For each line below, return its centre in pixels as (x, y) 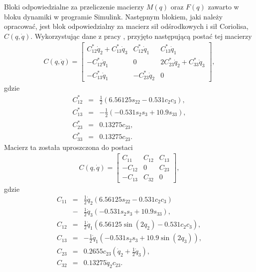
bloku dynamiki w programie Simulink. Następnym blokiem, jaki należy (113, 16)
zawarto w (223, 6)
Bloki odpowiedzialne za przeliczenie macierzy (74, 6)
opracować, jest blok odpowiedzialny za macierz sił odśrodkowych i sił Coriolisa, (126, 26)
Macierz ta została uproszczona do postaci (68, 147)
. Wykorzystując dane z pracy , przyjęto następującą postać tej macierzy (141, 36)
